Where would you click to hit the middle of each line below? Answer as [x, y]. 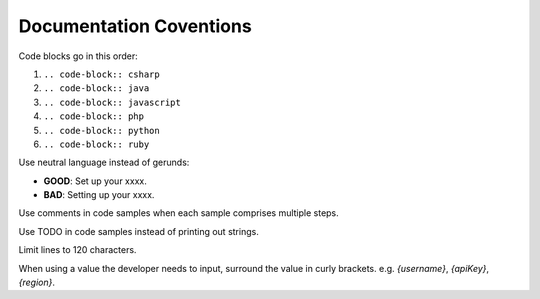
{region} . [36, 282]
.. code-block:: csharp [101, 74]
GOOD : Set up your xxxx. [95, 181]
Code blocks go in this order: [78, 56]
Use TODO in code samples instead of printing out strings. [138, 231]
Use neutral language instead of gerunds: [104, 162]
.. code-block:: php [94, 116]
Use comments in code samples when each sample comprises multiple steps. [178, 213]
